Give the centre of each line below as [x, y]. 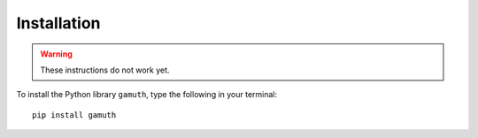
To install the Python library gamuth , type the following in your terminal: [147, 95]
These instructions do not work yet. [105, 70]
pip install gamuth [74, 115]
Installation [58, 23]
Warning [56, 54]
